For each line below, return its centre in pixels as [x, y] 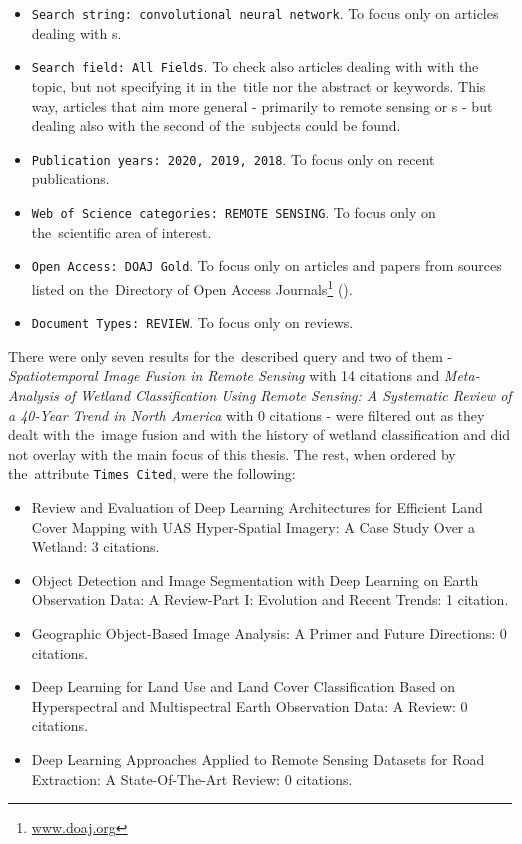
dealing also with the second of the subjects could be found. [216, 125]
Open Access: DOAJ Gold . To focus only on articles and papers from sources [266, 265]
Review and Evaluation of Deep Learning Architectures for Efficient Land [257, 506]
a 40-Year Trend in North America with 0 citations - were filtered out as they [246, 414]
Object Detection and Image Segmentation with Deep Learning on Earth [255, 579]
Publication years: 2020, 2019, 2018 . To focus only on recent [233, 158]
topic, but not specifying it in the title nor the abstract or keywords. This [258, 85]
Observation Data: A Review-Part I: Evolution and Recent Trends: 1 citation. [270, 599]
